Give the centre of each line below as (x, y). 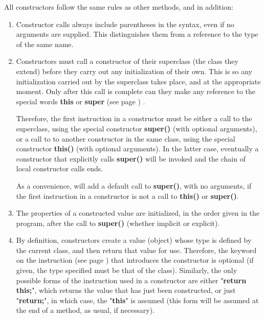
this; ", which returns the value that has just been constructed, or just (126, 290)
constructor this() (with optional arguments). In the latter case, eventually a (137, 149)
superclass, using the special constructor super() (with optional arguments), (137, 128)
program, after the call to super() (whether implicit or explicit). (118, 223)
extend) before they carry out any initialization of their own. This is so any (134, 71)
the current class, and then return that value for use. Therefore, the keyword (136, 250)
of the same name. (45, 44)
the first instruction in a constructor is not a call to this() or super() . (127, 196)
